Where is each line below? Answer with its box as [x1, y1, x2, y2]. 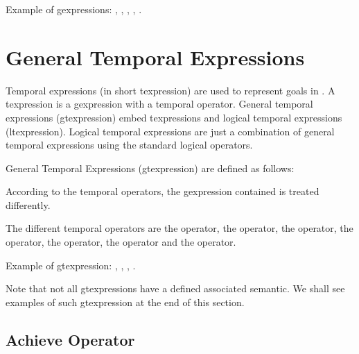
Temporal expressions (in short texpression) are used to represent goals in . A [6, 83, 335, 97]
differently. [6, 197, 51, 212]
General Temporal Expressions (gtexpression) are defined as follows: [6, 160, 295, 175]
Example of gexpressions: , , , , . [6, 2, 142, 16]
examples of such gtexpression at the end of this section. [6, 294, 245, 309]
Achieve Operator [6, 328, 135, 350]
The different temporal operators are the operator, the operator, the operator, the [6, 221, 353, 235]
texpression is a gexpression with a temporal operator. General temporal [6, 96, 313, 111]
